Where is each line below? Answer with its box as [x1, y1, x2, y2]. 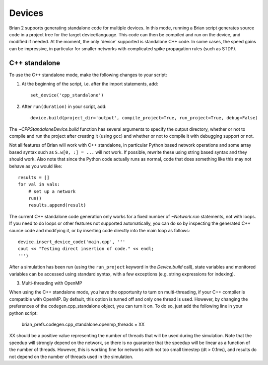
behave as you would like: [9, 163, 62, 169]
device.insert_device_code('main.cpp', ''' [18, 239, 126, 245]
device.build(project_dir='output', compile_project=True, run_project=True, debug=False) [30, 115, 258, 121]
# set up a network [28, 188, 76, 194]
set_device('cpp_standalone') [30, 92, 104, 98]
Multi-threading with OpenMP [21, 280, 82, 286]
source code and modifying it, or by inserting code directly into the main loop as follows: [9, 227, 190, 233]
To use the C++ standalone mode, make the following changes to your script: [9, 72, 167, 78]
